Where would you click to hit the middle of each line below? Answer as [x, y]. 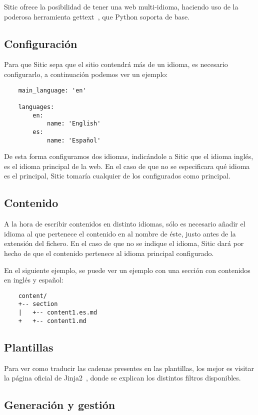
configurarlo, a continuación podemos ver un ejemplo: [86, 74]
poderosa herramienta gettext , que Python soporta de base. [97, 16]
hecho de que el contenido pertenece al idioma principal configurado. [109, 253]
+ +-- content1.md [52, 321]
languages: [36, 107]
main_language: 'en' [52, 90]
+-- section [38, 304]
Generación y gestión [60, 405]
